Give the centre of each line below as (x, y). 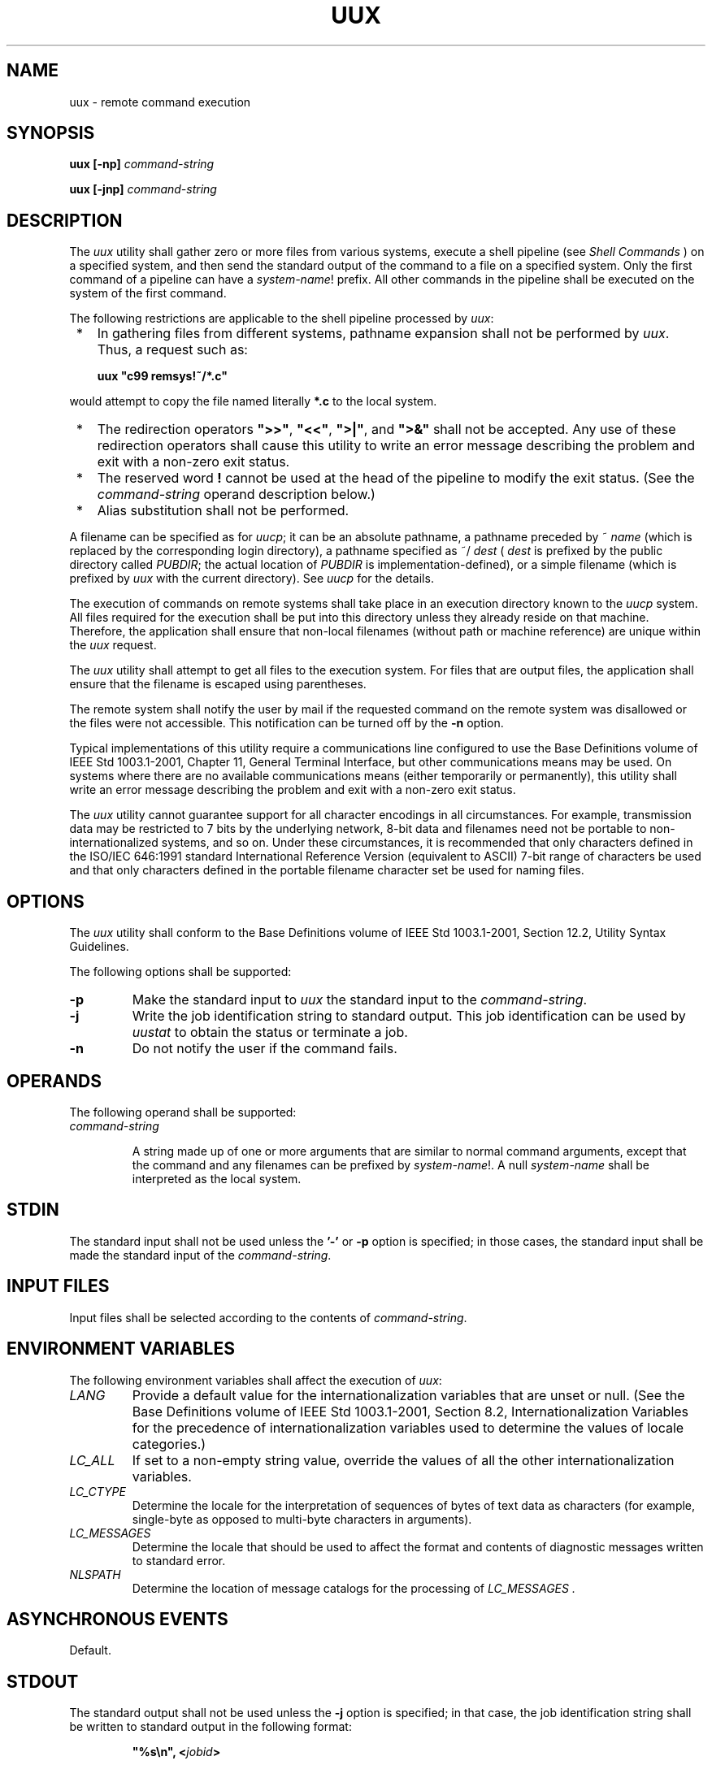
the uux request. (113, 645)
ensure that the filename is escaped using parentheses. (218, 684)
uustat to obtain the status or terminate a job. (270, 1032)
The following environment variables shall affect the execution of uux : (256, 1380)
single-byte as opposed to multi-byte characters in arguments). (302, 1519)
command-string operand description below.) (236, 494)
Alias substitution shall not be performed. (223, 511)
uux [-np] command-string (142, 164)
